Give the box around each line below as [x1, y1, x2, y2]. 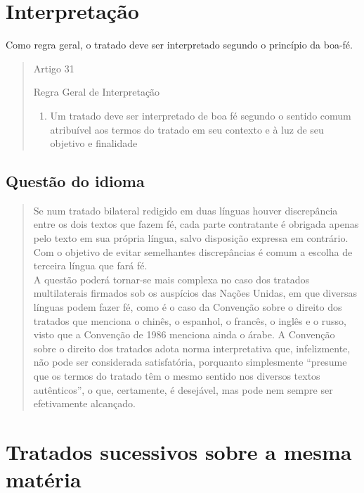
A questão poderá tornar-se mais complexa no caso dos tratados [33, 271, 309, 286]
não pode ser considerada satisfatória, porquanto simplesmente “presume [33, 354, 347, 369]
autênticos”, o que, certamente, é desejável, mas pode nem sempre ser [33, 382, 333, 397]
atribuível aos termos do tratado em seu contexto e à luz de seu [50, 122, 324, 136]
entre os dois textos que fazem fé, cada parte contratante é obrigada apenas [33, 217, 359, 231]
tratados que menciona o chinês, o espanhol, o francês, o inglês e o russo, [33, 313, 346, 328]
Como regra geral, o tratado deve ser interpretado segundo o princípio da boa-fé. [6, 37, 353, 52]
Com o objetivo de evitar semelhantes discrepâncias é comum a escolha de [33, 244, 353, 259]
